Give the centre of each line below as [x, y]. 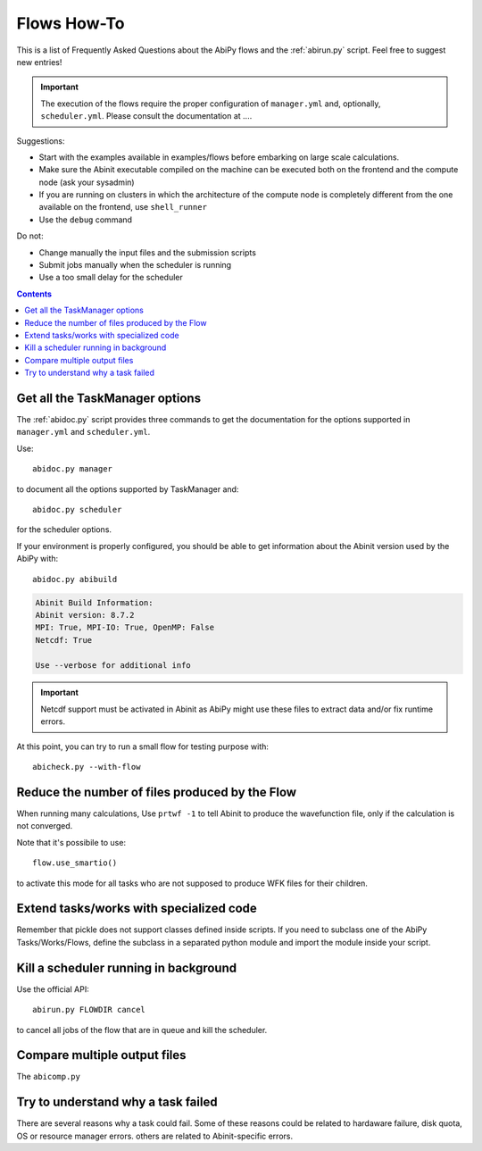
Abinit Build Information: [94, 602]
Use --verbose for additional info [113, 665]
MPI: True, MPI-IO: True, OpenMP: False [125, 628]
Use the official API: [53, 989]
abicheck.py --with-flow [87, 767]
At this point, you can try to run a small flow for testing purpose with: [143, 746]
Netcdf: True [64, 640]
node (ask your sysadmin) [87, 182]
